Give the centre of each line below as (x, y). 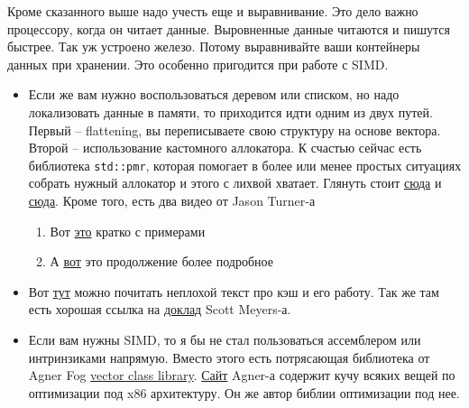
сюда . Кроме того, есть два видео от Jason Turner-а (172, 200)
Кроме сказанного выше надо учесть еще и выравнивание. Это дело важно (213, 11)
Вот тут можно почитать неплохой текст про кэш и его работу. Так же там (234, 291)
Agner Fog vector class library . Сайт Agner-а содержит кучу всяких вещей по (242, 375)
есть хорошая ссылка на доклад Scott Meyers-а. (160, 309)
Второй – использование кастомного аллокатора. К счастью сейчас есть (225, 148)
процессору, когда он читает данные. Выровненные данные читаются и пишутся (229, 28)
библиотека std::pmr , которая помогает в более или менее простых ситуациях (245, 165)
